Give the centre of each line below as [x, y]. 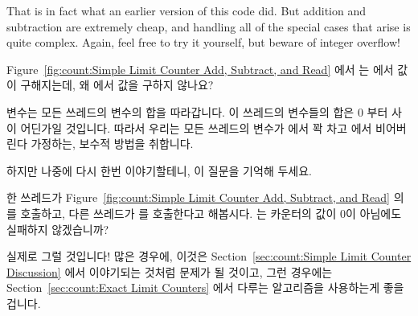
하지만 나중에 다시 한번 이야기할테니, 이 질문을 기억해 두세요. [159, 170]
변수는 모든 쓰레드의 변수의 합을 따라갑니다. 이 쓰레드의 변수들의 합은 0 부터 [197, 111]
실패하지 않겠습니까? [58, 229]
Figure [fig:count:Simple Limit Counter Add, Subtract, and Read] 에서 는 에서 [200, 69]
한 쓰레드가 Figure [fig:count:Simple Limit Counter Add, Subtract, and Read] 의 [205, 197]
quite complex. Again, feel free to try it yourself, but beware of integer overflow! [203, 42]
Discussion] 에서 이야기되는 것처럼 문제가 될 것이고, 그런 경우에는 [170, 271]
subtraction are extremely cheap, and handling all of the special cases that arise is [209, 26]
